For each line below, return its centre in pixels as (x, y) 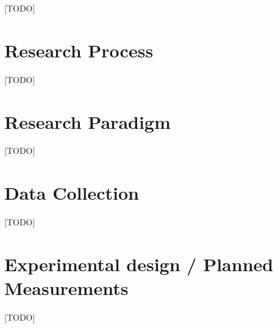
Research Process (79, 50)
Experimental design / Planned (139, 264)
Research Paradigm (87, 121)
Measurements (66, 288)
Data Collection (72, 193)
